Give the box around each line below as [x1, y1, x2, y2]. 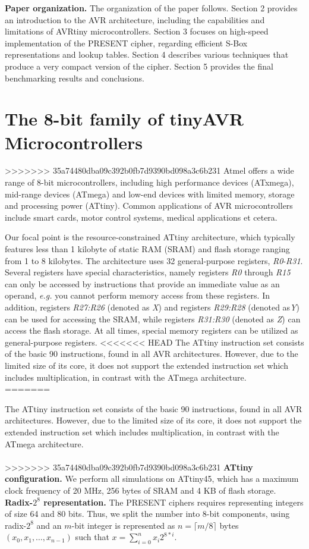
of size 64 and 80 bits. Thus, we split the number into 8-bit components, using [5, 507, 290, 520]
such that [75, 531, 109, 543]
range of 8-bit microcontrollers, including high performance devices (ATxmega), [5, 176, 294, 189]
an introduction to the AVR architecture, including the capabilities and [5, 13, 265, 26]
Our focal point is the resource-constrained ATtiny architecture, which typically [5, 231, 295, 243]
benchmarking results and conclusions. [5, 71, 144, 84]
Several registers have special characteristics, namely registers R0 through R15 [5, 266, 291, 278]
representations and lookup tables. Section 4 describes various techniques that [5, 48, 289, 61]
